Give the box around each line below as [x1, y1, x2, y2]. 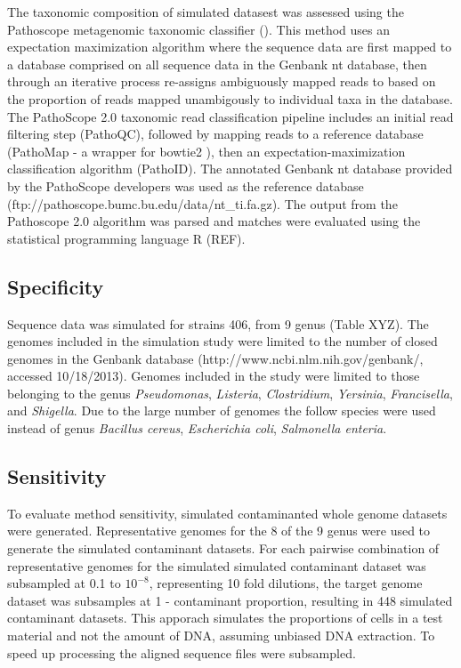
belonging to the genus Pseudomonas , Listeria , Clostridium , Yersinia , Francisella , [7, 383, 453, 402]
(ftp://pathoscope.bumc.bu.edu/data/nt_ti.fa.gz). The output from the [7, 194, 398, 213]
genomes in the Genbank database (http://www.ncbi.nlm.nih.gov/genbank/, [7, 349, 424, 367]
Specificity [7, 272, 104, 300]
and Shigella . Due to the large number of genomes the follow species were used [7, 401, 436, 420]
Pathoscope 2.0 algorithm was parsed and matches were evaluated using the [7, 212, 421, 230]
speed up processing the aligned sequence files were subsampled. [7, 643, 356, 662]
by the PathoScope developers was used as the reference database [7, 176, 364, 195]
